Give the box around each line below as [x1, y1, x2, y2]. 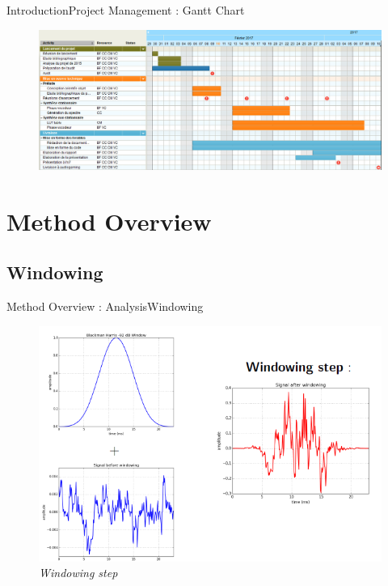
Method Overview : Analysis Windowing [6, 298, 204, 315]
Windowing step [39, 564, 118, 581]
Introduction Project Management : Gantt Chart [6, 2, 245, 18]
